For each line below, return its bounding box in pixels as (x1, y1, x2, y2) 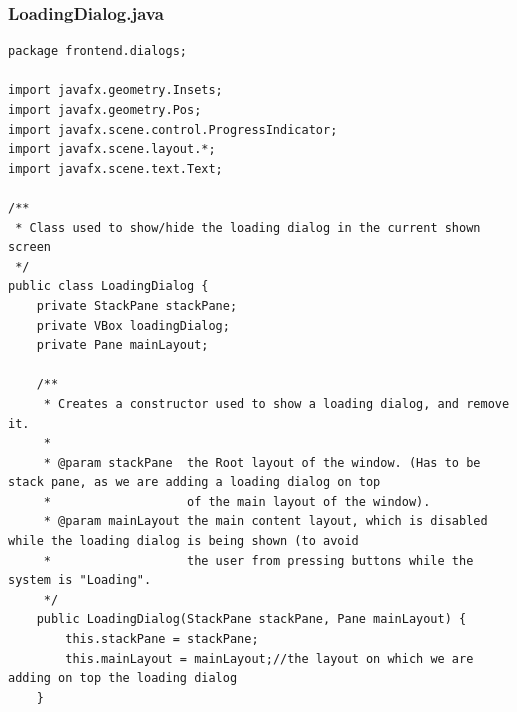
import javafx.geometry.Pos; (8, 103, 202, 117)
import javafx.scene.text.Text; (8, 161, 223, 176)
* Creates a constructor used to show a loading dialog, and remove (43, 396, 510, 411)
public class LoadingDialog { (8, 279, 209, 294)
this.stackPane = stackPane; (65, 632, 259, 647)
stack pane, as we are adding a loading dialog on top (8, 475, 381, 490)
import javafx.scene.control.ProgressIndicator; (8, 122, 338, 137)
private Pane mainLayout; (36, 338, 209, 353)
